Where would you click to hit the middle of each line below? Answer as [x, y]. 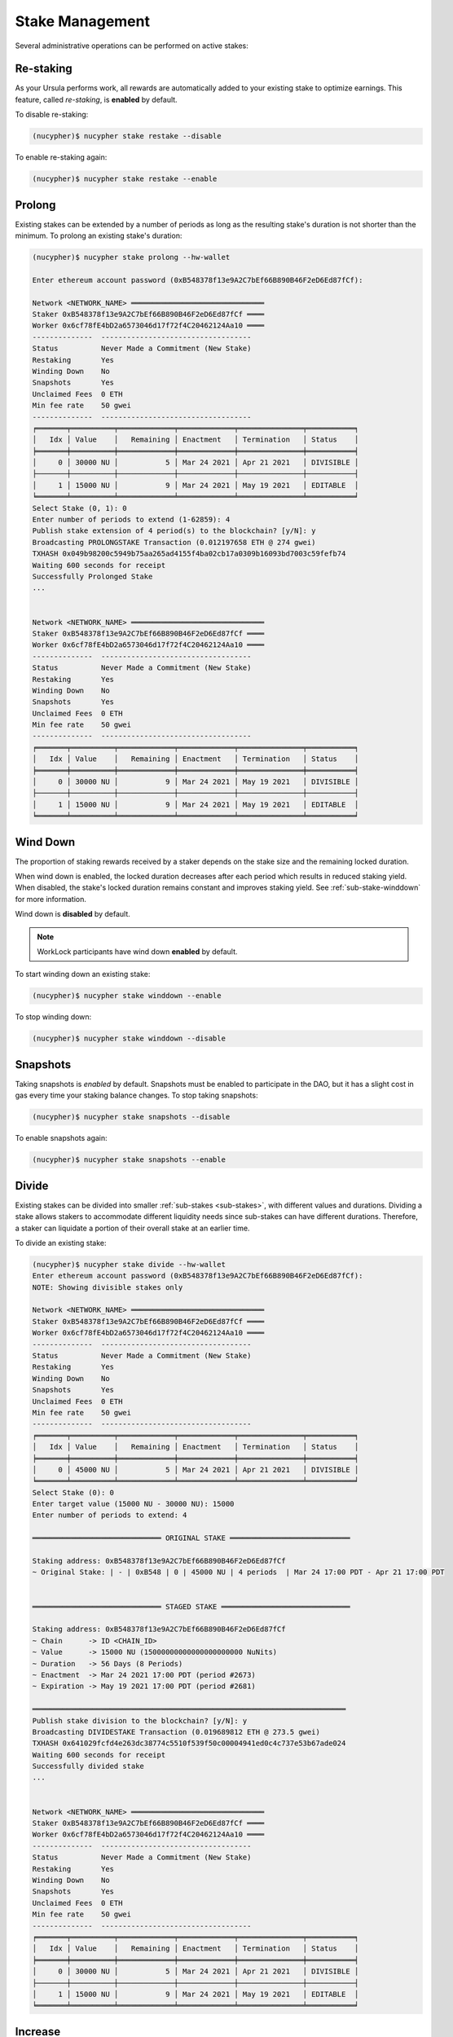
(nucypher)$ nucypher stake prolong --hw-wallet [131, 257]
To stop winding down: [53, 1017]
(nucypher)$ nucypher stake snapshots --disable [131, 1117]
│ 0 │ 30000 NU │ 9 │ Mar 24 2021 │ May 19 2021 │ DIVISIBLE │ [196, 782]
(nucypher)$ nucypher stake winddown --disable [129, 1038]
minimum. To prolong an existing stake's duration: [99, 235]
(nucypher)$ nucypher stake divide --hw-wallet [129, 1264]
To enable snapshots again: [61, 1138]
